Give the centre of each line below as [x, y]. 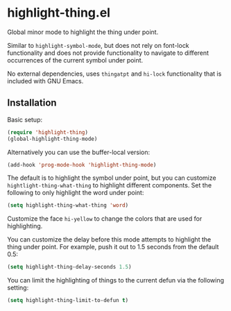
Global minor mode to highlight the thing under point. [83, 32]
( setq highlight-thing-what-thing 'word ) [68, 205]
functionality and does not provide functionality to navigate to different [108, 53]
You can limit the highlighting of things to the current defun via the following [115, 280]
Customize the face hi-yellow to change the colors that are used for [105, 219]
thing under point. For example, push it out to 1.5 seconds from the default [113, 247]
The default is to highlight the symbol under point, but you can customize [112, 178]
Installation [32, 103]
